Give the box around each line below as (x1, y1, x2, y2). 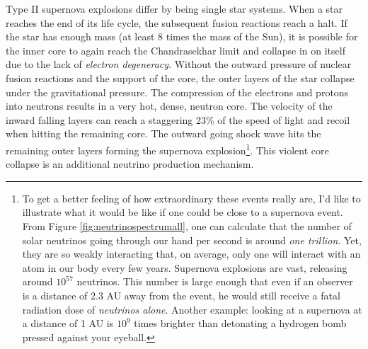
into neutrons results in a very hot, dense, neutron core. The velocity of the (6, 98, 333, 113)
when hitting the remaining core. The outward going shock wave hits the (6, 126, 321, 141)
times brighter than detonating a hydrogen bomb (134, 316, 347, 331)
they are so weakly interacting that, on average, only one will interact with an (22, 246, 361, 261)
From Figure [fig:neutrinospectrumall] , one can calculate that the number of (22, 218, 352, 233)
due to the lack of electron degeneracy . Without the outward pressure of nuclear (6, 57, 352, 71)
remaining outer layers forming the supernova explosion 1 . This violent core (6, 140, 329, 157)
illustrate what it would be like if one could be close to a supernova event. (22, 205, 343, 219)
